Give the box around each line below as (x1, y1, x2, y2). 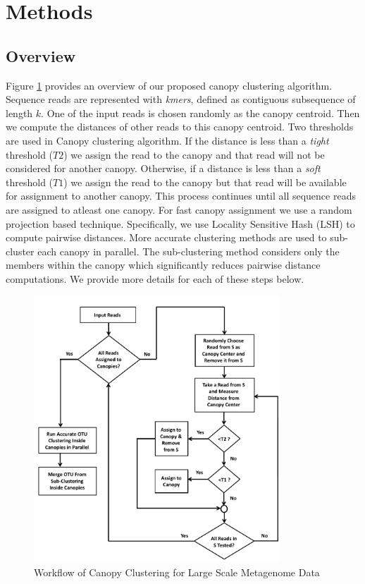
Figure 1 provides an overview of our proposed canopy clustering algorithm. (6, 78, 333, 92)
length (6, 105, 33, 120)
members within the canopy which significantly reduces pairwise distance (6, 257, 321, 272)
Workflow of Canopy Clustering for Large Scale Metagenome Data (34, 565, 320, 580)
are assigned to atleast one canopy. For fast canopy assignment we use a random (6, 202, 352, 217)
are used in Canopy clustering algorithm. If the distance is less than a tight (6, 133, 329, 147)
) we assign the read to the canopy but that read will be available (63, 174, 347, 189)
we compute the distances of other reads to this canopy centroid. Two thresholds (6, 119, 354, 134)
